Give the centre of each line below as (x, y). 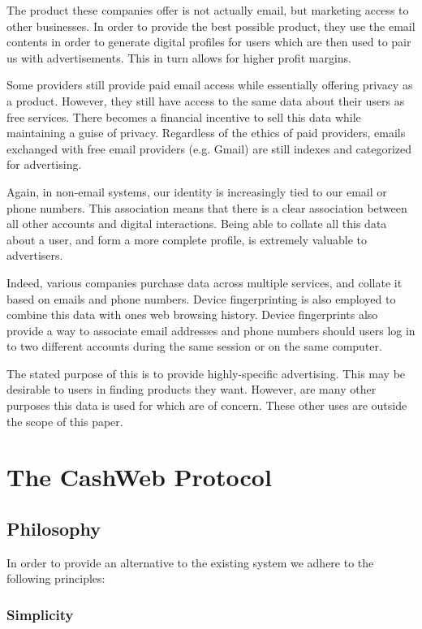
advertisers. (35, 255)
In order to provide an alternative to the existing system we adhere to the (190, 562)
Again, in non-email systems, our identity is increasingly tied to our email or (197, 191)
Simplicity (40, 614)
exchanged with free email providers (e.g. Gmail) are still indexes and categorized (209, 148)
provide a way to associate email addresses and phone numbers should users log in (211, 330)
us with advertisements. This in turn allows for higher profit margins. (179, 57)
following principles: (56, 578)
